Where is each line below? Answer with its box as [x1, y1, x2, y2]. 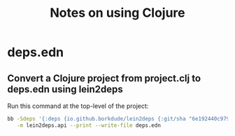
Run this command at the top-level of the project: [7, 102, 149, 110]
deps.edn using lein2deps [7, 83, 124, 95]
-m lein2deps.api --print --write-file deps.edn [16, 121, 161, 129]
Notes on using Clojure [50, 5, 185, 21]
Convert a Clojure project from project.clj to [7, 72, 201, 84]
